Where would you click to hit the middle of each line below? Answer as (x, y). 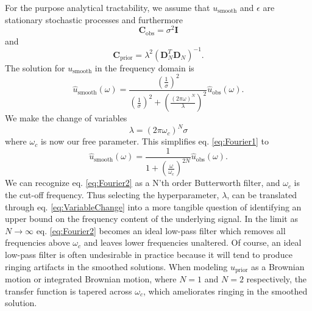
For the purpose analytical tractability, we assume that (108, 7)
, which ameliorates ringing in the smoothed (225, 291)
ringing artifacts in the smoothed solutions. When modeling (116, 266)
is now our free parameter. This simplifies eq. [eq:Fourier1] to (154, 141)
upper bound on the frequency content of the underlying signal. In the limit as (151, 219)
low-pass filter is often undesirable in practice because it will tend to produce (149, 254)
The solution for (35, 67)
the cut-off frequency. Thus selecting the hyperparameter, (112, 194)
